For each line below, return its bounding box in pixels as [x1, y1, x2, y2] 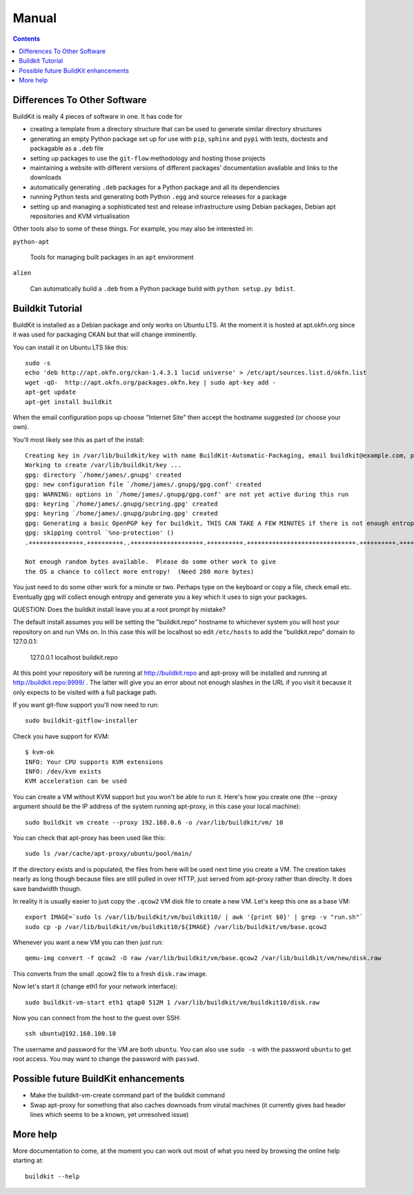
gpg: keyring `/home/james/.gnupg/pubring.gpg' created [25, 510, 218, 517]
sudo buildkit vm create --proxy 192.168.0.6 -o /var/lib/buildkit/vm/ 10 [25, 819, 284, 826]
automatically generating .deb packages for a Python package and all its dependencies [30, 183, 280, 191]
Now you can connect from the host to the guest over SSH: [12, 1014, 181, 1022]
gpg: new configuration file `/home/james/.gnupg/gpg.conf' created [25, 481, 262, 488]
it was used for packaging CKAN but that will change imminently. [12, 330, 197, 338]
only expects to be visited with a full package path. [12, 688, 158, 696]
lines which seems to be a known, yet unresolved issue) [30, 1110, 189, 1118]
